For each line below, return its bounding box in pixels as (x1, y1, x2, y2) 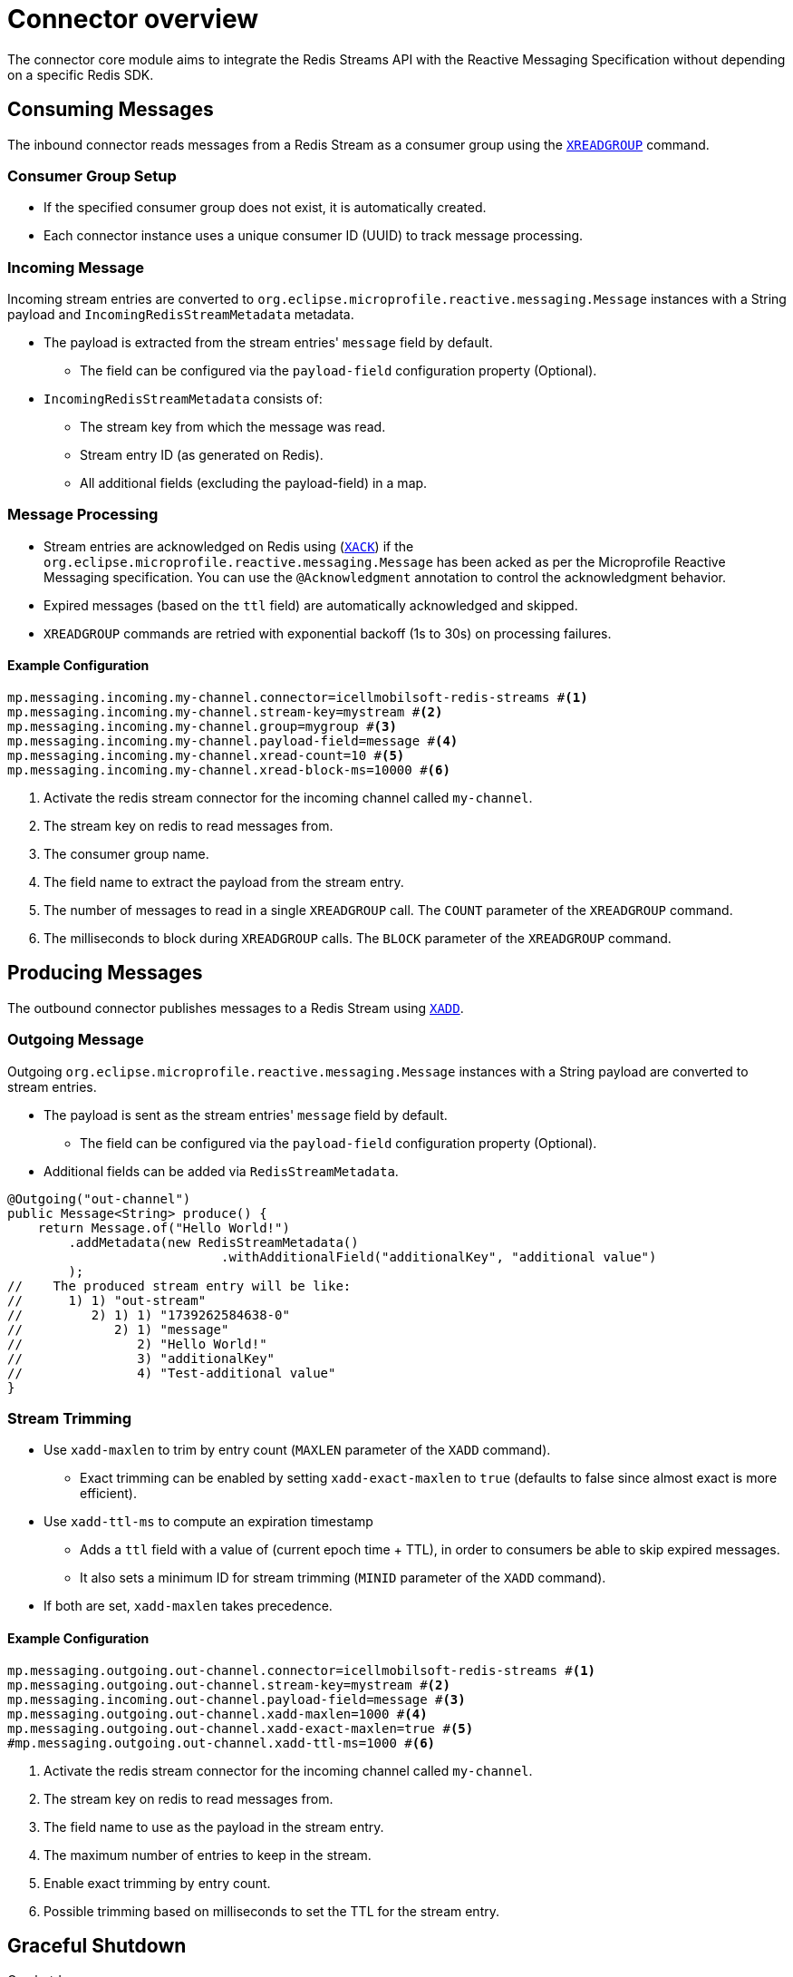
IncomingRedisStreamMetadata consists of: (44, 391, 323, 407)
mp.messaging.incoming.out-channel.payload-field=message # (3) (7, 1691, 466, 1707)
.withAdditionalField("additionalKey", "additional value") (221, 1249, 657, 1264)
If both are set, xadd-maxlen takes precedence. (44, 1598, 333, 1614)
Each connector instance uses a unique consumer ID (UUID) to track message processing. (44, 228, 584, 244)
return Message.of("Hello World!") (37, 1220, 290, 1235)
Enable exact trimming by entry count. (44, 1875, 271, 1891)
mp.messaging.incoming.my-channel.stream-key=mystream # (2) (7, 705, 443, 720)
